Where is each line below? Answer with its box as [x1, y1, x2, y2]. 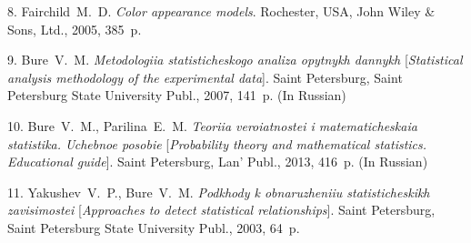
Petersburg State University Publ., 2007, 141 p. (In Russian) [7, 86, 346, 105]
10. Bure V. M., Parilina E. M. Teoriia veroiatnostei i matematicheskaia [7, 116, 417, 135]
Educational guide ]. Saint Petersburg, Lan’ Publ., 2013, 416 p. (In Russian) [7, 152, 428, 171]
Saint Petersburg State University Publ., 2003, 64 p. [7, 218, 300, 237]
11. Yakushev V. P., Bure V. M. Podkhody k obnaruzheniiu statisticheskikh [7, 182, 430, 201]
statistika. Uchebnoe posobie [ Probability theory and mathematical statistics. [7, 134, 427, 153]
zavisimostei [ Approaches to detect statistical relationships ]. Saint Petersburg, [7, 200, 436, 219]
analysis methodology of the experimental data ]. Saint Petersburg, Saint [7, 67, 403, 86]
